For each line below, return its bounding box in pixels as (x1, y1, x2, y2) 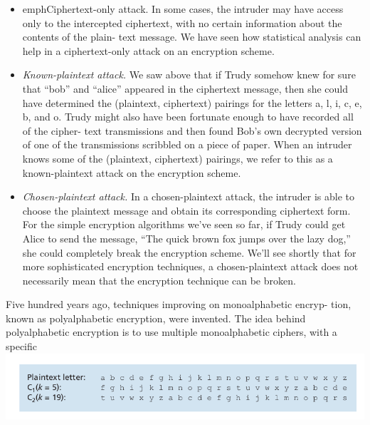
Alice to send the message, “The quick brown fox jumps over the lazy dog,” (22, 230, 351, 245)
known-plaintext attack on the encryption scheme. (22, 165, 241, 180)
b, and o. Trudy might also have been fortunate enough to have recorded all (22, 109, 354, 124)
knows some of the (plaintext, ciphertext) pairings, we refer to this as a (22, 150, 333, 165)
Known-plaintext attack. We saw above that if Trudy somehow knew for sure (22, 67, 356, 82)
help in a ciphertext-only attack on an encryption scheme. (22, 43, 275, 58)
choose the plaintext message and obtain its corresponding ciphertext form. (22, 203, 351, 217)
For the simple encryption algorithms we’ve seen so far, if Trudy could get (22, 217, 346, 232)
